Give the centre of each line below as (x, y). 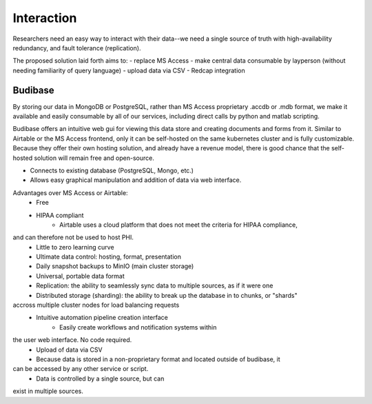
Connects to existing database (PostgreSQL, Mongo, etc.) (112, 170)
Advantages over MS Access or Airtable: (70, 192)
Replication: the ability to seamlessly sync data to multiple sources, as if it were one (155, 285)
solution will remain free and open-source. (94, 158)
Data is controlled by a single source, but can (100, 378)
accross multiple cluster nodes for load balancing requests (96, 305)
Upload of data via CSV (69, 350)
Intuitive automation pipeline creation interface (102, 318)
